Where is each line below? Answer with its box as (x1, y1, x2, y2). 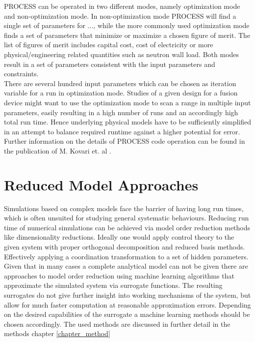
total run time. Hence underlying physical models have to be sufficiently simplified (4, 117, 251, 127)
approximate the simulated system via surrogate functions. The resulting (4, 280, 223, 290)
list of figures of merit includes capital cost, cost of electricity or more (4, 39, 213, 50)
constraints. (4, 68, 39, 79)
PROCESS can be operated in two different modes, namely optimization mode (4, 1, 240, 11)
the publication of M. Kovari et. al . (4, 145, 112, 155)
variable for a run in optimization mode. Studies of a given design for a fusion (4, 88, 238, 98)
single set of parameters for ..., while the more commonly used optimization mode (4, 20, 250, 31)
